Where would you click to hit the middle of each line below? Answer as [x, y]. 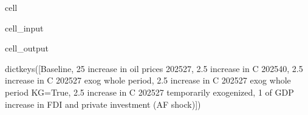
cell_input [24, 28]
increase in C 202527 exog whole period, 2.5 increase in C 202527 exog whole [148, 80]
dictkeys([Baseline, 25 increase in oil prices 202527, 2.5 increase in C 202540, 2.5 [154, 68]
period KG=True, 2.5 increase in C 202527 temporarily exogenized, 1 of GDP [149, 92]
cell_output [27, 48]
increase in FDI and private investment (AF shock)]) [103, 104]
